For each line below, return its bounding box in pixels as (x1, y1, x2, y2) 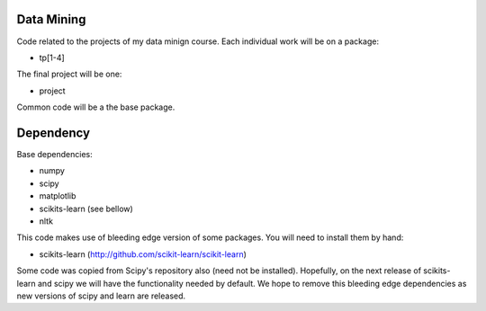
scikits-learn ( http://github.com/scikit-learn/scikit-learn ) (39, 248, 247, 260)
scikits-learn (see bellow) (39, 203, 134, 214)
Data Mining (16, 12, 86, 27)
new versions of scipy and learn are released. (16, 290, 186, 301)
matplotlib (39, 191, 76, 201)
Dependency (16, 125, 90, 140)
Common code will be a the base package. (16, 102, 175, 112)
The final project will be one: (16, 68, 122, 80)
